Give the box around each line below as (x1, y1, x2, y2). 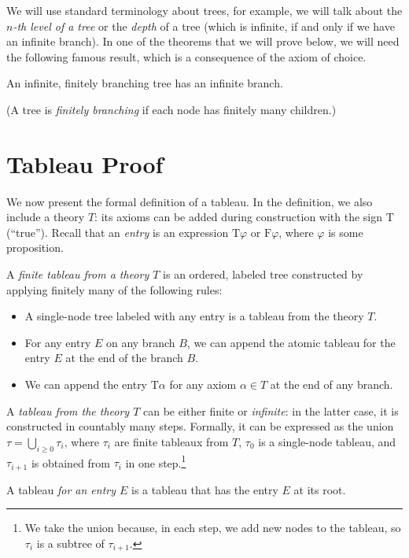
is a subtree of (36, 534, 105, 551)
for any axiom (169, 376, 237, 393)
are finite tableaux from (114, 433, 229, 449)
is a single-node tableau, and (258, 433, 396, 449)
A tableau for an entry (6, 481, 116, 497)
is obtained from (31, 454, 110, 471)
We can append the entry (24, 376, 148, 393)
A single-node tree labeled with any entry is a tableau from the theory (24, 308, 364, 324)
